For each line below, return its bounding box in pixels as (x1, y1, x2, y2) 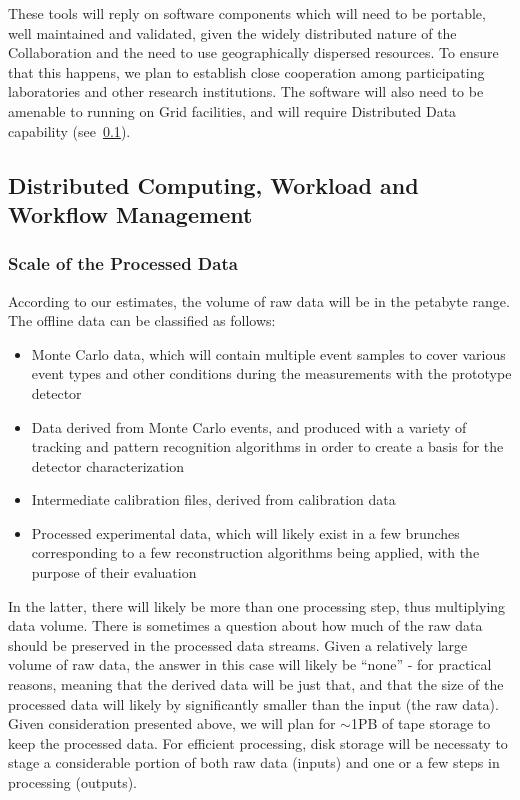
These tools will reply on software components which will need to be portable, (8, 3, 486, 23)
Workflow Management (8, 198, 253, 229)
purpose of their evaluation (31, 562, 197, 583)
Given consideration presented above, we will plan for (8, 713, 336, 734)
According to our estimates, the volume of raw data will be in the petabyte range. (8, 290, 510, 311)
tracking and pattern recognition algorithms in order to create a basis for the (31, 436, 504, 457)
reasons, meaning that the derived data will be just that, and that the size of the (8, 674, 504, 695)
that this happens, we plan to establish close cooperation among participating (8, 61, 485, 82)
